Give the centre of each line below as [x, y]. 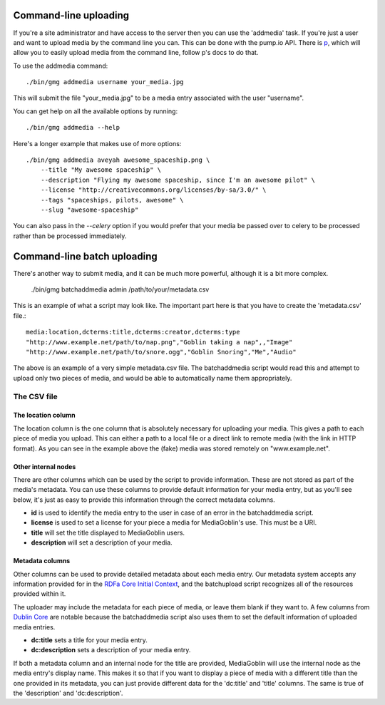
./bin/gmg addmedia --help [73, 128]
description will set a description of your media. [102, 542]
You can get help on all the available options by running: [96, 111]
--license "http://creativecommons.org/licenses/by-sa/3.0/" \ [153, 190]
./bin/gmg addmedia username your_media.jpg [105, 82]
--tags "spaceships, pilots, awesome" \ [112, 200]
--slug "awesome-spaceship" [89, 210]
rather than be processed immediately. [70, 236]
